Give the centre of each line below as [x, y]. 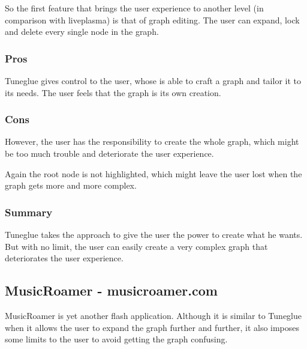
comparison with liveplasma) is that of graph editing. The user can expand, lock [152, 20]
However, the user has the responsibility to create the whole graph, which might [152, 141]
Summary [29, 212]
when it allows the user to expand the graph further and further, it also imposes [152, 327]
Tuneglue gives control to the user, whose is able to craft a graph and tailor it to [153, 80]
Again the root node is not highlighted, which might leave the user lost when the [153, 173]
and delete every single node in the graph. [82, 32]
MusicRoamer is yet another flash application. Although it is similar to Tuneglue [153, 315]
